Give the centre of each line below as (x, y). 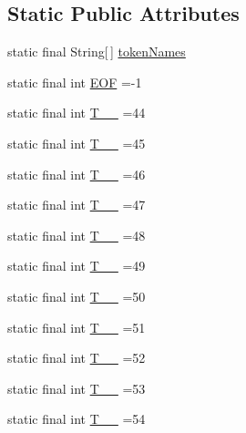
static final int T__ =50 (77, 296)
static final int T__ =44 (77, 113)
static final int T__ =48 (77, 235)
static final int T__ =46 (77, 174)
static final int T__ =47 (77, 205)
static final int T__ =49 (77, 266)
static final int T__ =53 (77, 388)
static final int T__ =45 (77, 143)
